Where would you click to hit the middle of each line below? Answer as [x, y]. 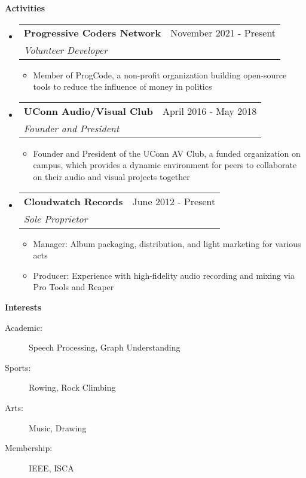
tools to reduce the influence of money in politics [123, 86]
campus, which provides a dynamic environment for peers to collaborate [165, 165]
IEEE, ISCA [51, 468]
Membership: [29, 448]
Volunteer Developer [65, 50]
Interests [23, 307]
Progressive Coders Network [92, 32]
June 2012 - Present [174, 201]
